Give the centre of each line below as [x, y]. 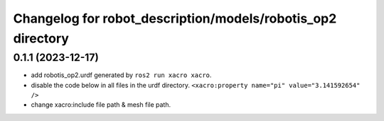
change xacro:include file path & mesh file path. [101, 105]
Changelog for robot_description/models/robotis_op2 [175, 18]
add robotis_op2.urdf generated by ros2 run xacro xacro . [121, 75]
